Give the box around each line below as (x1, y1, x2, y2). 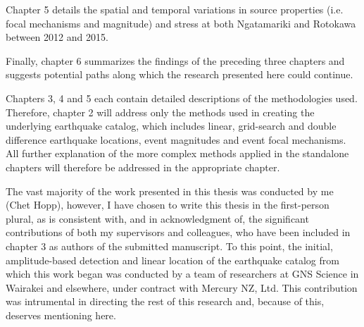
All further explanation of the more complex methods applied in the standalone (6, 146, 349, 161)
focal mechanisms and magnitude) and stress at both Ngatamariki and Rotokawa (6, 16, 356, 30)
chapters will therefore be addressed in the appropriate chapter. (6, 159, 280, 174)
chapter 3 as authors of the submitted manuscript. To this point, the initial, (6, 238, 333, 253)
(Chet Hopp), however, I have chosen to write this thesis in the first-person (6, 197, 330, 212)
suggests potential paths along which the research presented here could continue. (6, 67, 353, 82)
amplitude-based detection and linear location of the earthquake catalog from (6, 252, 339, 267)
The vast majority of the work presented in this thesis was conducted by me (6, 183, 334, 198)
